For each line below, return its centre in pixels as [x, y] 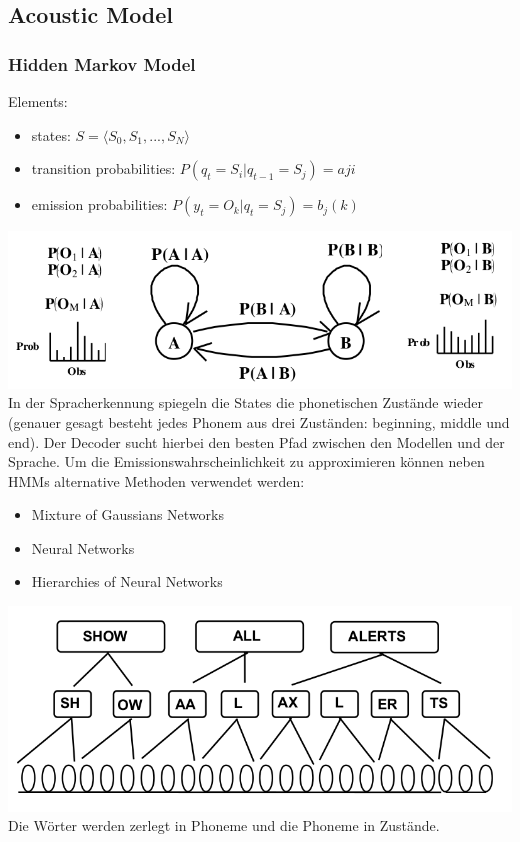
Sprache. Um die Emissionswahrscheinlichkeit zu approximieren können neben [246, 461]
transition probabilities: [103, 168]
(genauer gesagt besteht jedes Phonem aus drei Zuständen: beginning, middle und [259, 421]
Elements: [38, 101]
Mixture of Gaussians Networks [128, 514]
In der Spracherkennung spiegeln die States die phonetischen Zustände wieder [245, 402]
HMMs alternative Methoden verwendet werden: [156, 480]
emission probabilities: [99, 204]
